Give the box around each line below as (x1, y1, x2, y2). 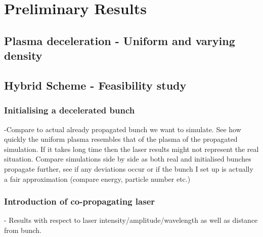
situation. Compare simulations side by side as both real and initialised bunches (4, 153, 251, 164)
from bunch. (4, 224, 41, 235)
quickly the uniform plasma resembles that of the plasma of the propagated (4, 134, 238, 144)
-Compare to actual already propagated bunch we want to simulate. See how (4, 124, 241, 134)
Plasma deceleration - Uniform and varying (4, 32, 235, 48)
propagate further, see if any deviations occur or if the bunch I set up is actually (4, 163, 253, 174)
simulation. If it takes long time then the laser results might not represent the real (4, 143, 259, 154)
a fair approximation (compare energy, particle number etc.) (4, 173, 191, 184)
